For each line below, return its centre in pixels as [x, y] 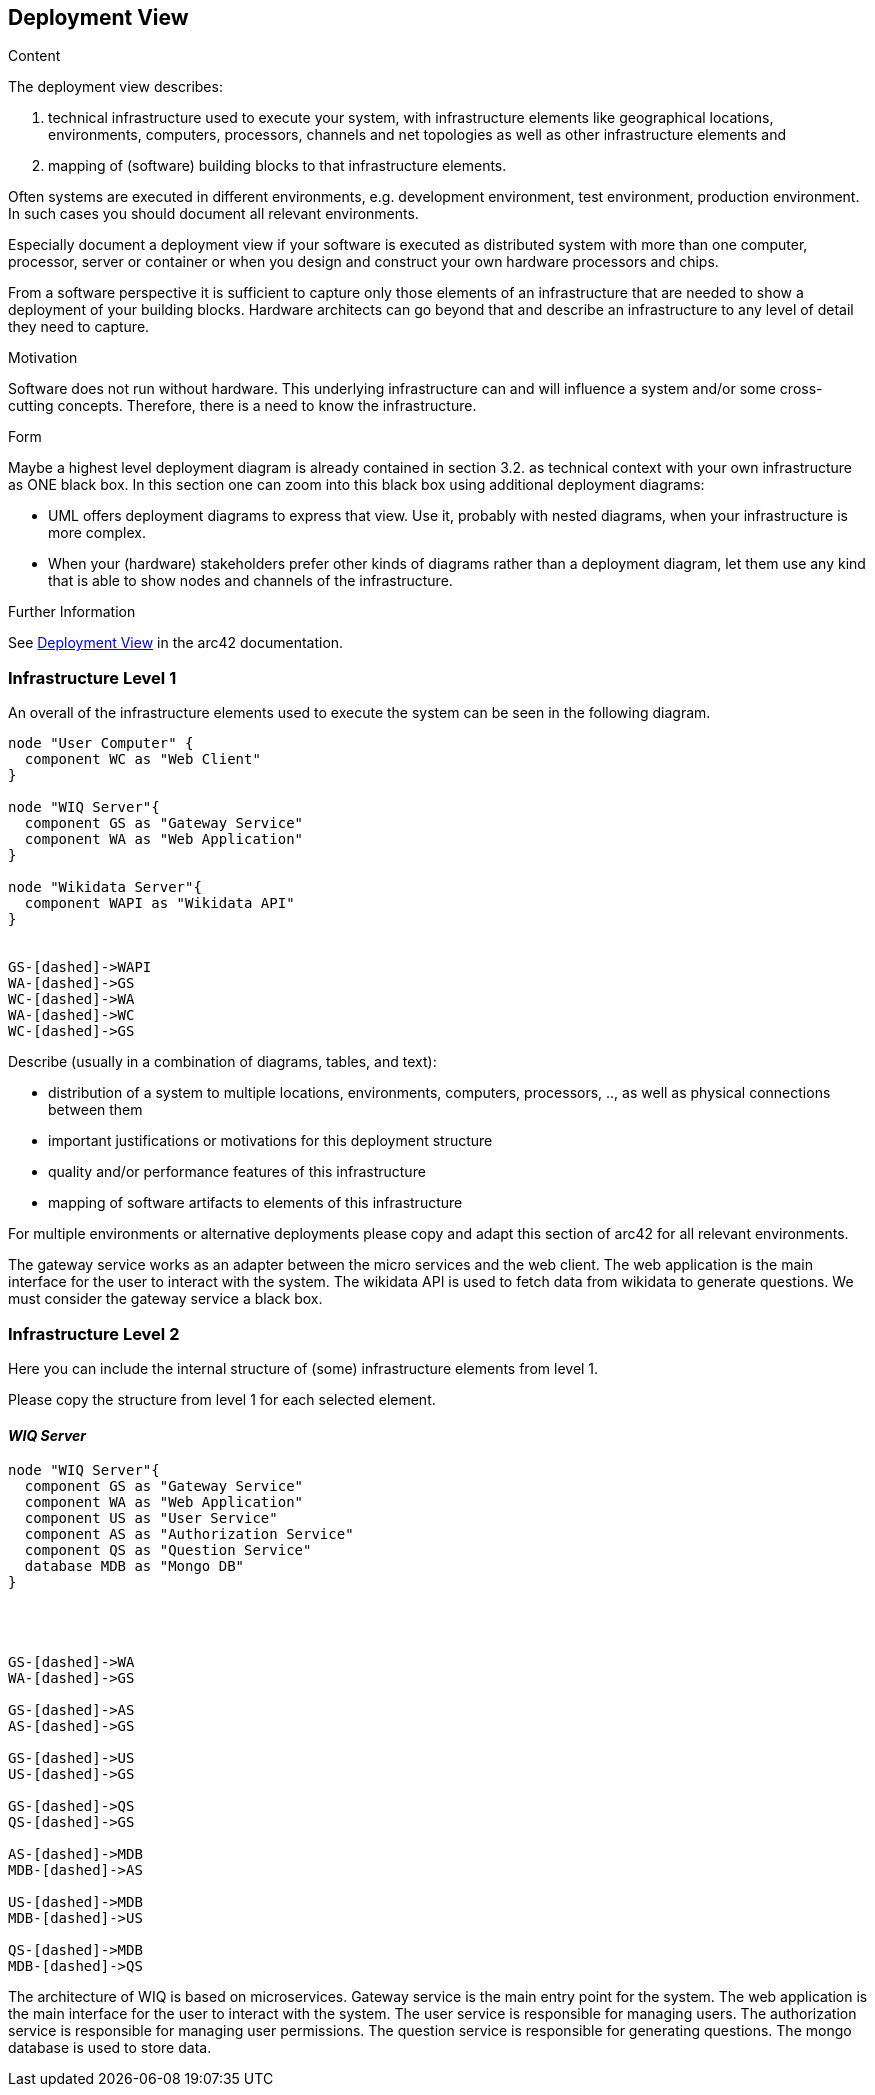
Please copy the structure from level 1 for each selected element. [222, 1399]
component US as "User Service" [151, 1518]
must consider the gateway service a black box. [165, 1299]
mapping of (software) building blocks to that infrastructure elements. [277, 166]
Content [34, 56]
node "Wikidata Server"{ [105, 887]
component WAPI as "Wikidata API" [159, 903]
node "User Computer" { [101, 743]
